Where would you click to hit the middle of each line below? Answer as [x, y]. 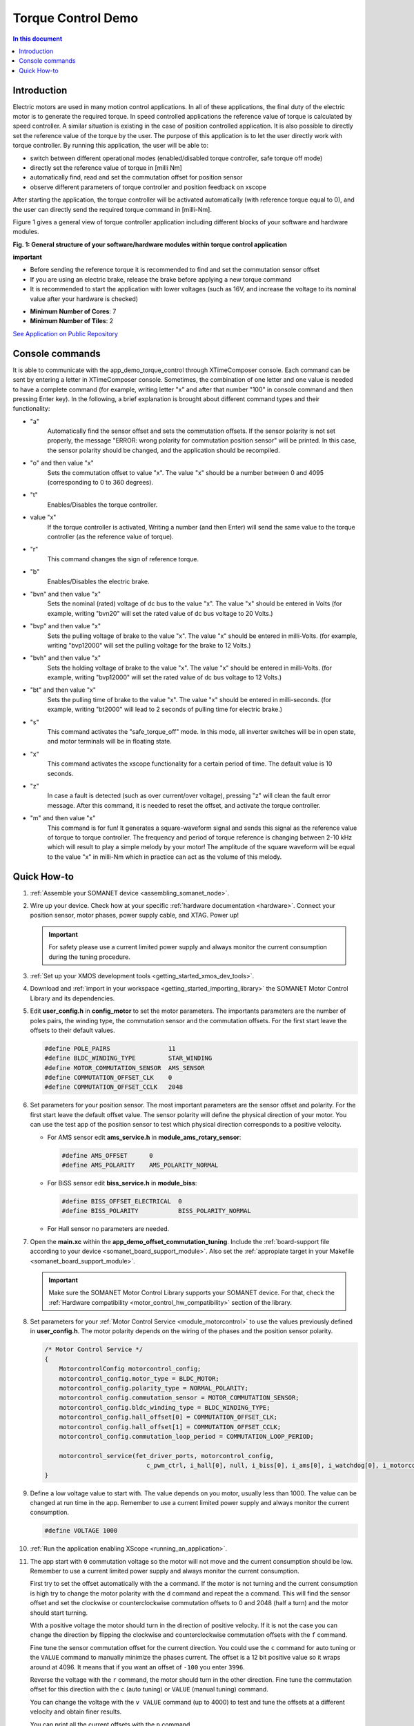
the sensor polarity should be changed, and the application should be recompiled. [164, 450]
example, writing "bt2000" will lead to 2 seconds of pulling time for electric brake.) [165, 709]
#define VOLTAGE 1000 [81, 1531]
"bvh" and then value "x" [66, 658]
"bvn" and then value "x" [66, 594]
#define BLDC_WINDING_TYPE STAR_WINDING [128, 1058]
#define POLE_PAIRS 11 [110, 1048]
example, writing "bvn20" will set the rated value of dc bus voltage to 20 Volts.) [160, 613]
